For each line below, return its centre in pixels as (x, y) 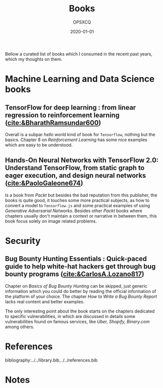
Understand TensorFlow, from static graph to (75, 168)
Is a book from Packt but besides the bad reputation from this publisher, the (81, 195)
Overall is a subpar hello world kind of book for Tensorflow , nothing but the (80, 134)
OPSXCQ (82, 22)
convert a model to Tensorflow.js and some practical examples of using (78, 205)
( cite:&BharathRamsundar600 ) (53, 123)
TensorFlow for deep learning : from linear (71, 108)
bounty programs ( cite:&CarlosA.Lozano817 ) (75, 274)
